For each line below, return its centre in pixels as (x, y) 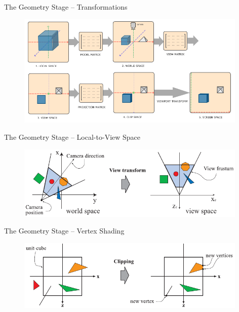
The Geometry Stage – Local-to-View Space (72, 136)
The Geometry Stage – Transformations (66, 7)
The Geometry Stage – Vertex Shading (64, 231)
